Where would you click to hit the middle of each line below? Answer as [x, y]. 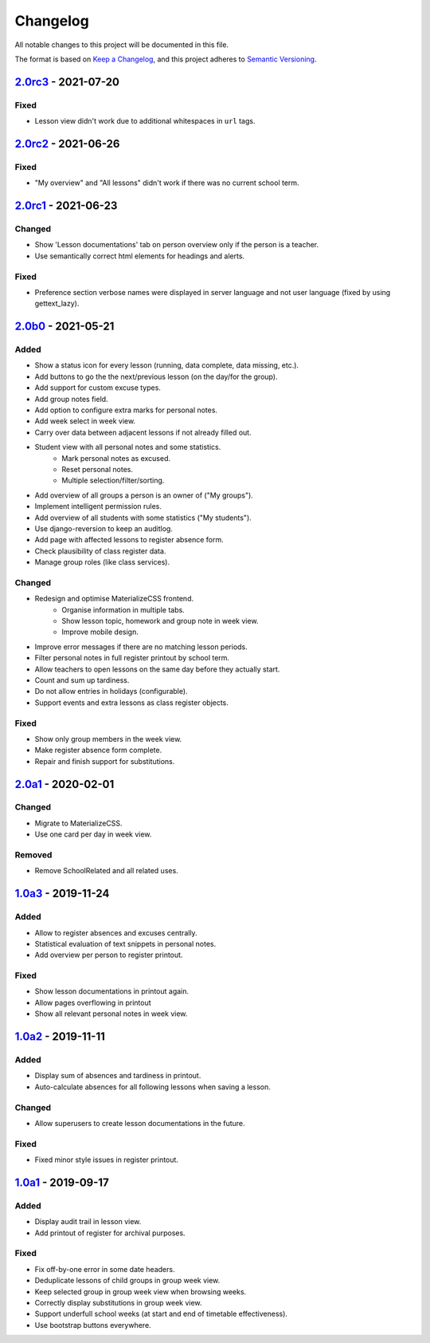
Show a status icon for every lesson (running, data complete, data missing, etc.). [166, 365]
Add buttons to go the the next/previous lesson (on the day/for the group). [156, 376]
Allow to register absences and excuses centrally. [116, 932]
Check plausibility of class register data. [100, 551]
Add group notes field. [71, 399]
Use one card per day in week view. [93, 834]
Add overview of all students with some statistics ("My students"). [143, 518]
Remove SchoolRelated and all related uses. [106, 871]
